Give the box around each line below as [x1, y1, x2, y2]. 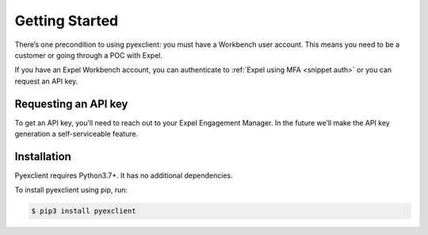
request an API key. [14, 76, 78, 86]
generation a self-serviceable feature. [14, 129, 139, 139]
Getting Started [14, 12, 119, 29]
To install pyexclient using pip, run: [14, 185, 128, 195]
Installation [14, 149, 71, 163]
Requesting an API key [14, 97, 128, 110]
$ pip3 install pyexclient [31, 206, 136, 216]
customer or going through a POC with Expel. [14, 50, 162, 60]
